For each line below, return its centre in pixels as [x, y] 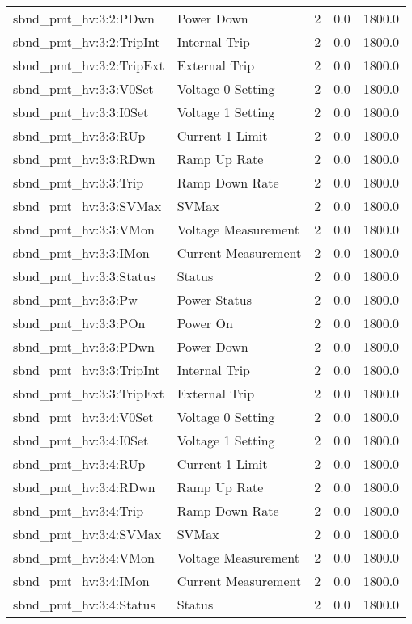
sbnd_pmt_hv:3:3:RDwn [84, 159]
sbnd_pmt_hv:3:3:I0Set [81, 112]
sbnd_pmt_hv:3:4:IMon [81, 581]
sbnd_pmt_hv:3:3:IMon [81, 253]
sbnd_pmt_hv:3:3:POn [79, 323]
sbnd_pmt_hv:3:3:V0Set [83, 89]
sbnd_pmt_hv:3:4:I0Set [81, 440]
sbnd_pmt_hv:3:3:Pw [75, 299]
